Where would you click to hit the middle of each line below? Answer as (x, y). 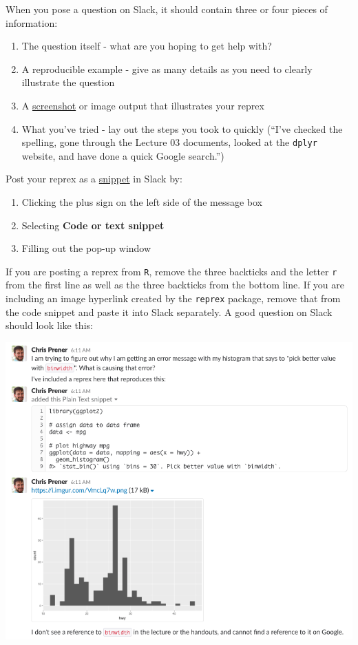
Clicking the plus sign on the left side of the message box (142, 202)
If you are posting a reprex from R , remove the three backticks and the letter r (171, 271)
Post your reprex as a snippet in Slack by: (94, 179)
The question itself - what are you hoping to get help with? (147, 46)
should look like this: (49, 325)
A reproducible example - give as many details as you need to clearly (167, 68)
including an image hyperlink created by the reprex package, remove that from (173, 298)
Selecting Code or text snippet (93, 225)
